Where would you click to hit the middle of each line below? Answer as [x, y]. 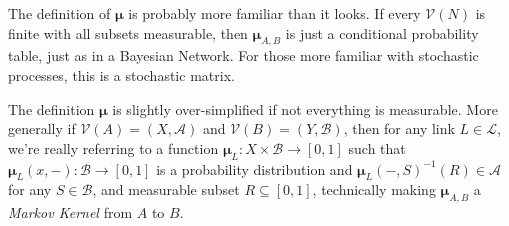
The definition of [59, 13]
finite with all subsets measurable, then [128, 32]
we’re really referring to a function [113, 147]
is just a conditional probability [382, 32]
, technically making [374, 189]
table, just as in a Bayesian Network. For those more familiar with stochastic [243, 55]
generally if [42, 128]
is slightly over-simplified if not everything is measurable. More [305, 108]
